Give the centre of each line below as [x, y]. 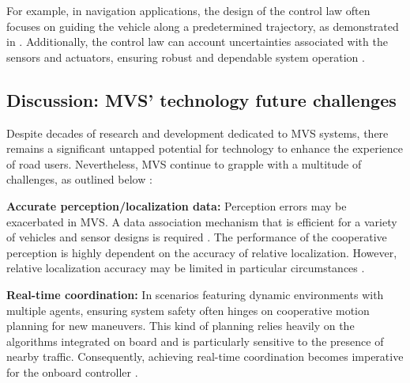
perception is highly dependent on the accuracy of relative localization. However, [202, 252]
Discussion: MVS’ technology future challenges [201, 99]
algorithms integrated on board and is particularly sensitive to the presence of [195, 341]
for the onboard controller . [72, 372]
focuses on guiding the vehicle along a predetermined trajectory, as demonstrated [203, 26]
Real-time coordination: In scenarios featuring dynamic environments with [195, 294]
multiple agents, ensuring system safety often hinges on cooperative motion [188, 310]
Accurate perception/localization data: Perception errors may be [177, 205]
